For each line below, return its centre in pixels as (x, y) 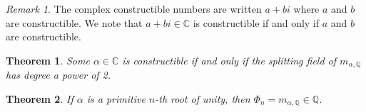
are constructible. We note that (74, 22)
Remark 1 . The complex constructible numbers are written (134, 9)
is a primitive (116, 98)
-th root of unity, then (203, 98)
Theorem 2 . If (40, 98)
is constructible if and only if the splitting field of (229, 60)
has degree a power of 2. (59, 75)
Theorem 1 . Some (48, 60)
